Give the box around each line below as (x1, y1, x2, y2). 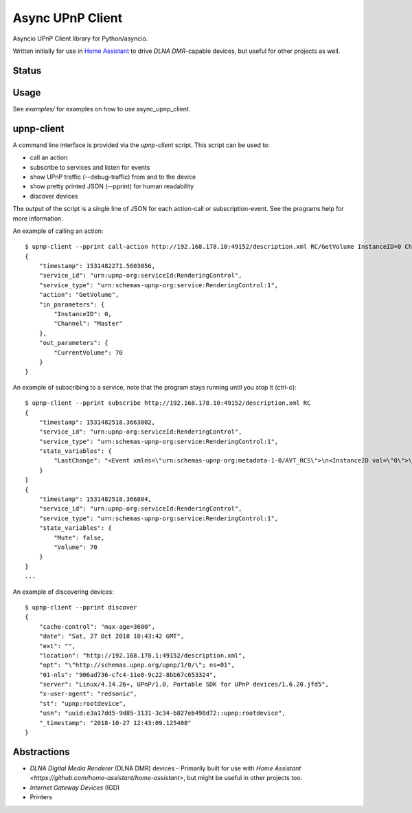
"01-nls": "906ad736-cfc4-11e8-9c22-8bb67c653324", (38, 671, 217, 678)
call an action (30, 153, 68, 162)
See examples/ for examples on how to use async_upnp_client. (12, 104, 191, 113)
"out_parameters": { (38, 339, 108, 347)
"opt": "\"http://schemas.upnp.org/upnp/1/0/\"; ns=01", (38, 661, 235, 669)
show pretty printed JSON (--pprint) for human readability (30, 182, 194, 190)
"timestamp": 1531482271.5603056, (38, 262, 156, 270)
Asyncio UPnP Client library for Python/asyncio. (12, 34, 148, 43)
